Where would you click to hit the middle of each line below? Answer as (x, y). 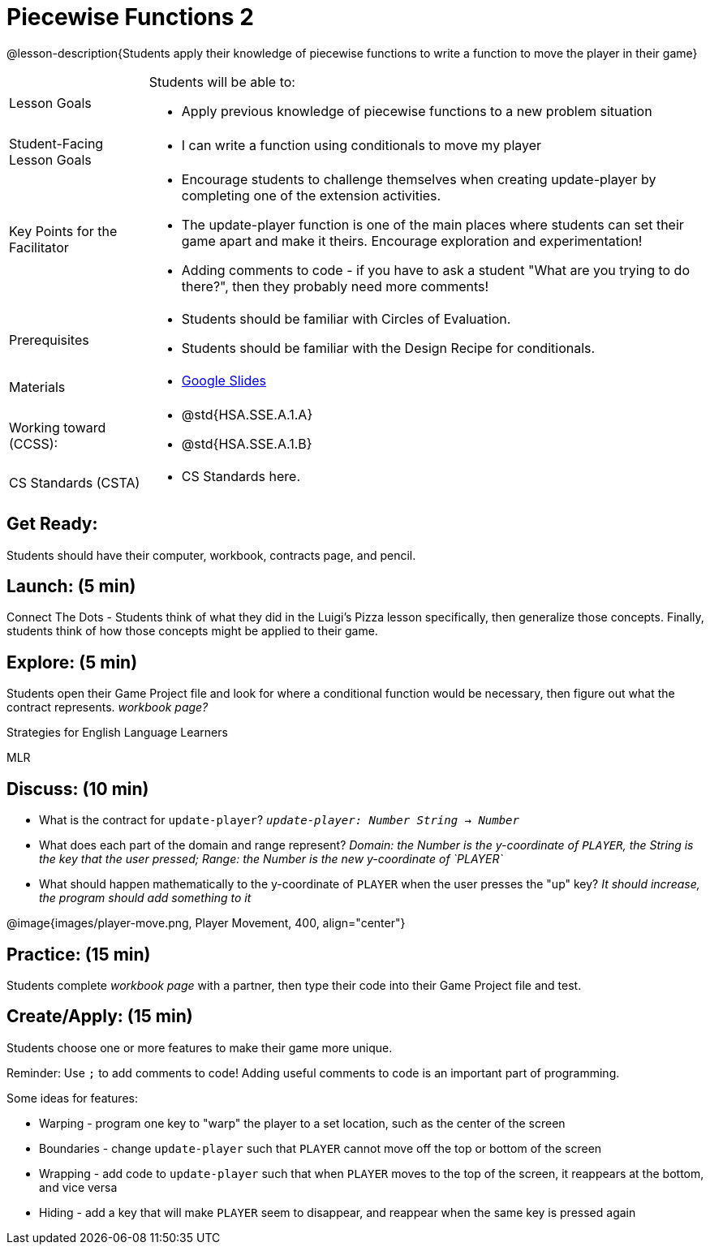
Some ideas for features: (72, 1098)
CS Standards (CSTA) (75, 482)
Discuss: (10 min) (78, 789)
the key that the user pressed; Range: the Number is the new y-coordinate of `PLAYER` (271, 859)
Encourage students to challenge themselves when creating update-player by (419, 179)
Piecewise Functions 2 (130, 17)
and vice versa (78, 1187)
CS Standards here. (241, 476)
